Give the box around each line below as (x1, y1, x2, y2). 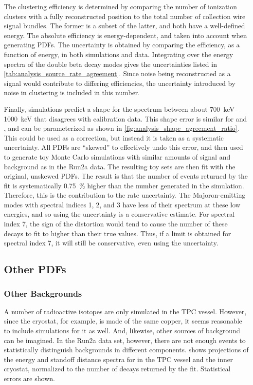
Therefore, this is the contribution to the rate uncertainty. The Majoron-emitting (4, 190, 246, 200)
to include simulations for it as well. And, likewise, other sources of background (4, 325, 240, 336)
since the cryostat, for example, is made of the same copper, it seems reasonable (4, 316, 242, 326)
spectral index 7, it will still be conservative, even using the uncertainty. (4, 238, 218, 248)
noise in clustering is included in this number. (4, 87, 140, 98)
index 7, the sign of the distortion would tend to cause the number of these (4, 219, 228, 229)
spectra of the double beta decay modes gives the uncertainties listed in (4, 59, 217, 69)
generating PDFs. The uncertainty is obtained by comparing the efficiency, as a (4, 40, 240, 50)
